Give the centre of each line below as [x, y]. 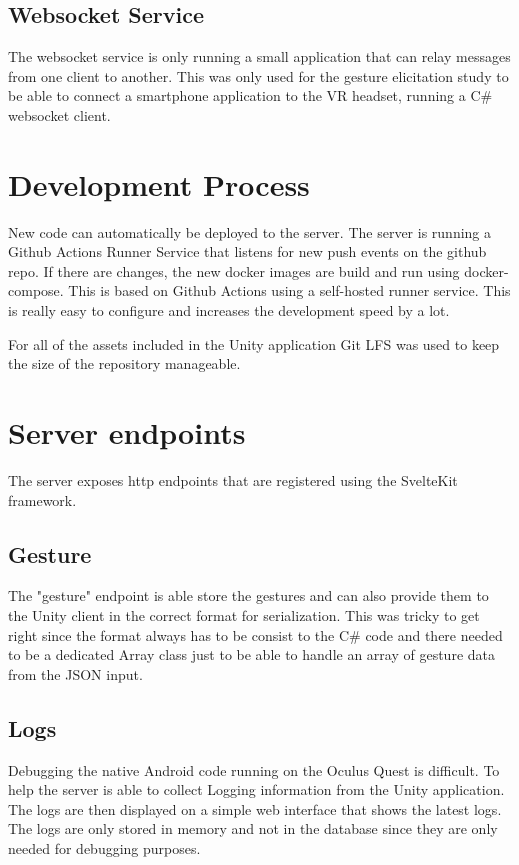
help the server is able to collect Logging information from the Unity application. [256, 789]
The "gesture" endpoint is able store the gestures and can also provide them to [248, 595]
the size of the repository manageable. [124, 363]
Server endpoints [127, 432]
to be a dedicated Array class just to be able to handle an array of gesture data [251, 654]
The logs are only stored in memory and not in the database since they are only [253, 828]
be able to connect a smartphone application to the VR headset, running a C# [250, 95]
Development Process [159, 183]
